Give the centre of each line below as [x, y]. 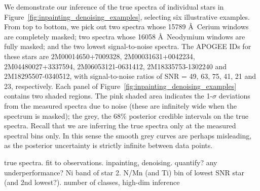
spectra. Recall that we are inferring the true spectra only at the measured [120, 126]
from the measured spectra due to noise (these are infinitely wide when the [120, 105]
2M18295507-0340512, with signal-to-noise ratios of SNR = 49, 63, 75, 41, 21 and [130, 76]
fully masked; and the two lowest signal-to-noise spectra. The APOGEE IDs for [128, 46]
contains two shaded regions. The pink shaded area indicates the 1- [108, 96]
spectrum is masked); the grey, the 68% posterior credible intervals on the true [126, 115]
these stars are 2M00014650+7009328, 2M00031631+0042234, [100, 56]
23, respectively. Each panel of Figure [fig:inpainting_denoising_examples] [120, 86]
